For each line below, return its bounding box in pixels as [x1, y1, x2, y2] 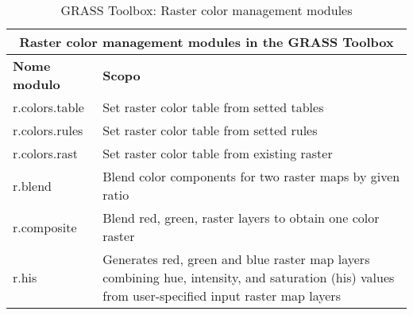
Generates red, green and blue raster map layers [102, 250, 370, 268]
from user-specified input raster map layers [102, 286, 341, 305]
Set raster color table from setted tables [102, 98, 324, 116]
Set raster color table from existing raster [102, 144, 333, 162]
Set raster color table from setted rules [102, 121, 318, 139]
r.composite [13, 217, 77, 236]
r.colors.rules [13, 121, 83, 139]
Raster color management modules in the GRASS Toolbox [19, 33, 394, 51]
